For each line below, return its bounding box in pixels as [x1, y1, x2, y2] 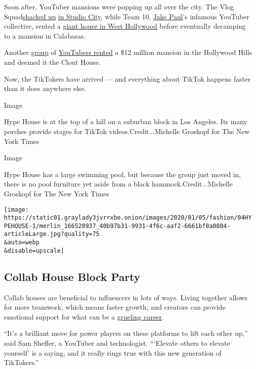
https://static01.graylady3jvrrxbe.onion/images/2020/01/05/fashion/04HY [4, 214, 252, 222]
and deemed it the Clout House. [4, 56, 101, 67]
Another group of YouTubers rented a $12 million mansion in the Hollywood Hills [4, 47, 252, 57]
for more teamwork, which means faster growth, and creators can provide [4, 302, 226, 312]
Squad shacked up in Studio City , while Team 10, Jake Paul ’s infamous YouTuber [4, 11, 250, 21]
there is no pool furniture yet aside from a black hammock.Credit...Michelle [4, 179, 233, 189]
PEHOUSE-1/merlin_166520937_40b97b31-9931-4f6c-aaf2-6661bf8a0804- [4, 222, 231, 230]
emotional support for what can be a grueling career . [4, 311, 164, 322]
